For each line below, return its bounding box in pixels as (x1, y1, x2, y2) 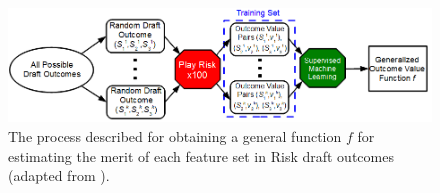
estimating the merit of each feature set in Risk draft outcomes (8, 145, 394, 166)
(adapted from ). (8, 165, 110, 186)
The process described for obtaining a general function (8, 126, 342, 146)
